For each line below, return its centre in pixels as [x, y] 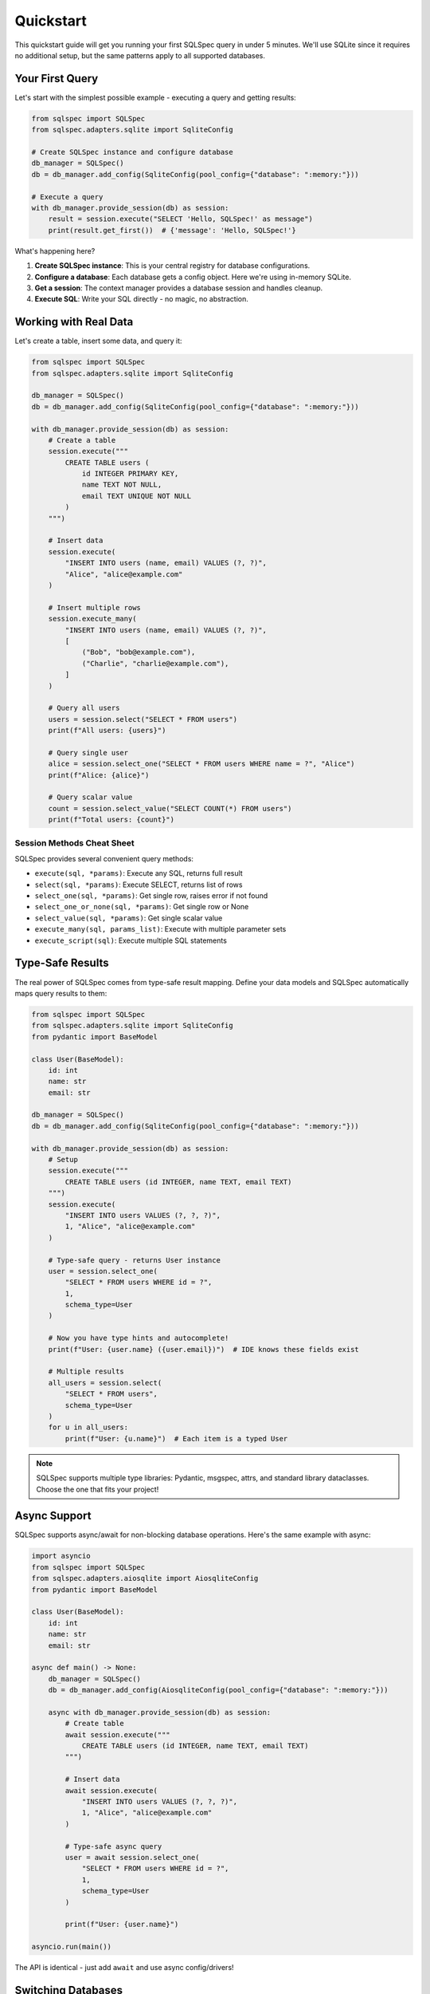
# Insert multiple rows [94, 607]
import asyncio [61, 1556]
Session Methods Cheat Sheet [74, 843]
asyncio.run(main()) [71, 1947]
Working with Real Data [74, 322]
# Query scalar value [90, 797]
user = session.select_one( [103, 1271]
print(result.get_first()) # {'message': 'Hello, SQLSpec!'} [172, 230]
